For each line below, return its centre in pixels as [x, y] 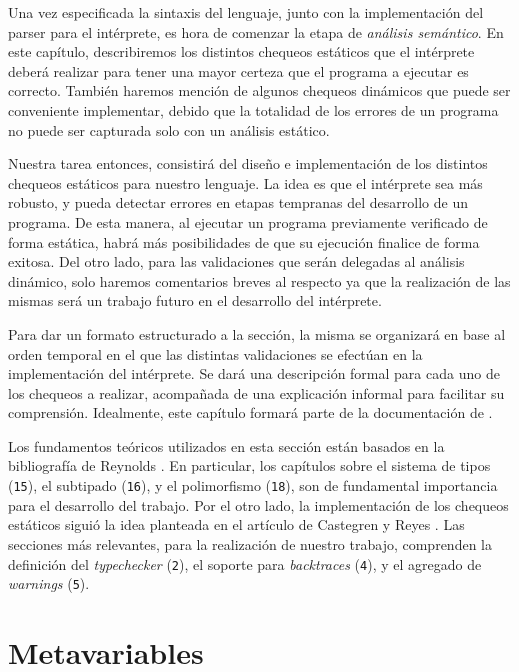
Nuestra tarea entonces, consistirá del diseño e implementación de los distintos [248, 163]
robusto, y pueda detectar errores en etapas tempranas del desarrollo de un [238, 202]
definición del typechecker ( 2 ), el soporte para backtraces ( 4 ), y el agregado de [245, 563]
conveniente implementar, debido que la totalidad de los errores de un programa [253, 109]
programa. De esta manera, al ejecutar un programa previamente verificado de [248, 221]
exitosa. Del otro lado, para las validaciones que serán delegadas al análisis [236, 261]
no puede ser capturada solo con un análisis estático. [169, 129]
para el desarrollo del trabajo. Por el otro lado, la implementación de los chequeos [258, 504]
